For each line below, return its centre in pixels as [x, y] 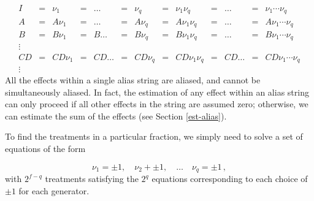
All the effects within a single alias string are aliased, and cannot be [133, 80]
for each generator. [54, 190]
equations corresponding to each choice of [230, 179]
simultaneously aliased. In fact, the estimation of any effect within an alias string [157, 92]
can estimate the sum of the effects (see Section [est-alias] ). [116, 116]
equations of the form [45, 148]
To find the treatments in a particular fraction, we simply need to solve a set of [154, 136]
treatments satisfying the [92, 179]
